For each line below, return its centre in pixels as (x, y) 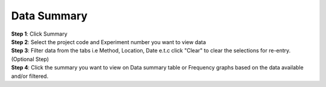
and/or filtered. (30, 76)
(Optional (23, 59)
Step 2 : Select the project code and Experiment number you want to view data (109, 42)
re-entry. (280, 51)
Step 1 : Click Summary (39, 34)
